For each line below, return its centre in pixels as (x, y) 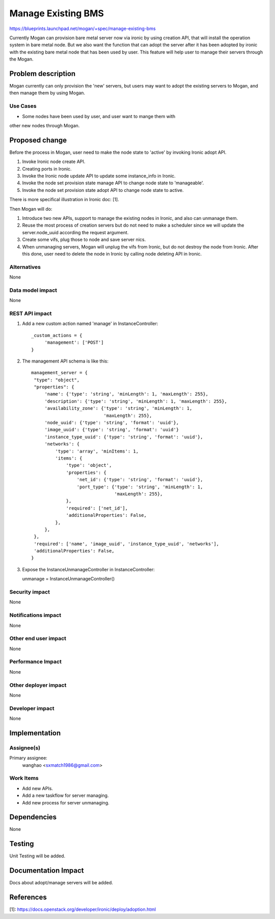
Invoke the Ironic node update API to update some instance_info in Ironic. (99, 176)
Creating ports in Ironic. (47, 169)
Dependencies (33, 817)
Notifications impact (35, 615)
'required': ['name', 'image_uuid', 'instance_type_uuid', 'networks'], (127, 544)
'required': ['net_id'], (97, 508)
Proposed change (38, 140)
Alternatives (25, 267)
